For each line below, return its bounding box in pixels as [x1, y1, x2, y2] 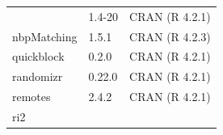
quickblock [12, 48, 65, 65]
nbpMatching [12, 27, 78, 44]
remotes [12, 88, 51, 105]
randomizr [12, 68, 63, 85]
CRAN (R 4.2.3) [129, 27, 211, 44]
